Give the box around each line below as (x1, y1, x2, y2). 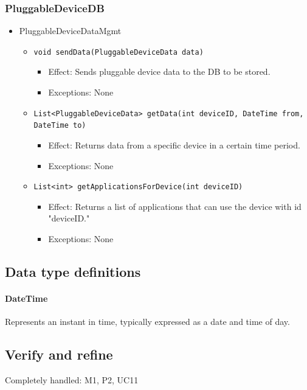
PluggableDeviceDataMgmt (19, 24, 122, 37)
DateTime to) (33, 121, 86, 130)
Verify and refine (5, 345, 113, 364)
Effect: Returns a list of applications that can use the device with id (48, 200, 302, 212)
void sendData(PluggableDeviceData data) (33, 47, 204, 57)
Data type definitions (5, 262, 141, 280)
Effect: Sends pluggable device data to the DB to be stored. (48, 65, 271, 78)
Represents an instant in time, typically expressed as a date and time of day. (5, 315, 290, 328)
